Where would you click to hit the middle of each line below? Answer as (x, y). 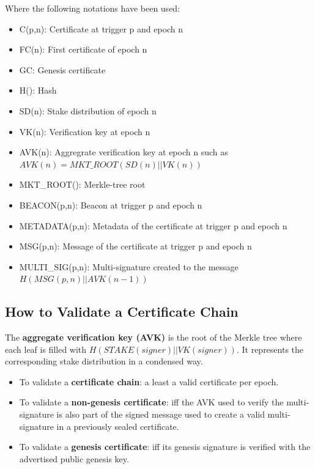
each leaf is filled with (46, 349)
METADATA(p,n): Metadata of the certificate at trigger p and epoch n (153, 225)
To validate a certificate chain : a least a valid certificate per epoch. (149, 381)
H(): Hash (38, 90)
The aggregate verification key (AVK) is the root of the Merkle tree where (154, 337)
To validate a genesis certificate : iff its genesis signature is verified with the (165, 447)
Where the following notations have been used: (93, 8)
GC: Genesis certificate (62, 69)
